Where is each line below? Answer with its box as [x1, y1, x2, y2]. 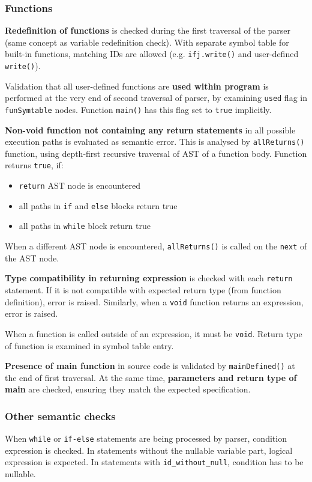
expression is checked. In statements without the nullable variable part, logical [5, 444, 293, 456]
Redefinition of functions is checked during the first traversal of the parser [5, 24, 290, 37]
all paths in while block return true [19, 219, 151, 232]
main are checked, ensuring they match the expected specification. [5, 383, 251, 395]
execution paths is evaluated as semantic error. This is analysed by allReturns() [5, 135, 305, 148]
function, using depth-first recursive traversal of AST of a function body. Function [5, 147, 307, 159]
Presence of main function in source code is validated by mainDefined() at [5, 359, 295, 372]
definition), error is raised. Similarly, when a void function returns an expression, [5, 295, 304, 308]
